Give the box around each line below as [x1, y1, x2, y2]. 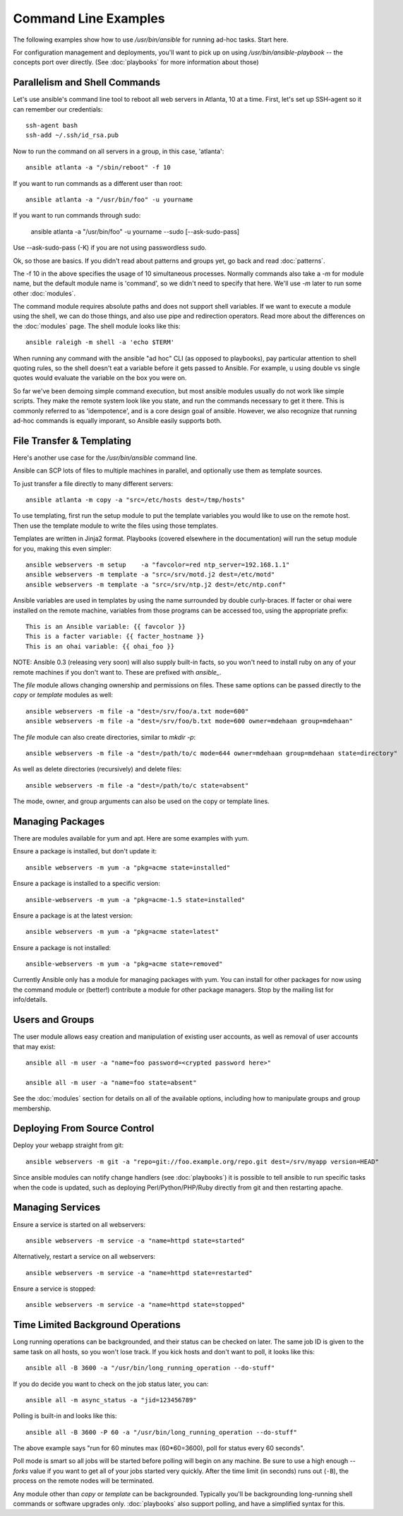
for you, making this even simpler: [13, 544, 112, 552]
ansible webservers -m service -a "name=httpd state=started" [25, 1236, 246, 1245]
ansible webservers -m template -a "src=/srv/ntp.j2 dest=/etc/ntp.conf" [25, 580, 287, 588]
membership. [13, 1104, 52, 1113]
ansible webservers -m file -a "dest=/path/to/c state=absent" [25, 781, 249, 789]
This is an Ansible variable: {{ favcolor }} [25, 622, 186, 630]
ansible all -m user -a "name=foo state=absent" [25, 1078, 197, 1086]
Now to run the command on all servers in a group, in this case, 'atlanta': [13, 147, 224, 155]
